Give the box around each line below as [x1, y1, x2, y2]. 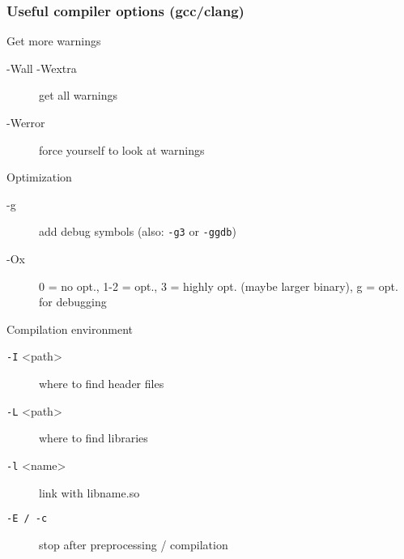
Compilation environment [6, 320, 134, 337]
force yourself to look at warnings [39, 141, 205, 158]
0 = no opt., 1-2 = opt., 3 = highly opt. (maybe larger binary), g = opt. [39, 277, 398, 294]
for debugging [39, 293, 107, 310]
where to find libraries [39, 429, 148, 446]
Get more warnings [6, 32, 101, 49]
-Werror [6, 114, 45, 130]
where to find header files [39, 375, 164, 392]
